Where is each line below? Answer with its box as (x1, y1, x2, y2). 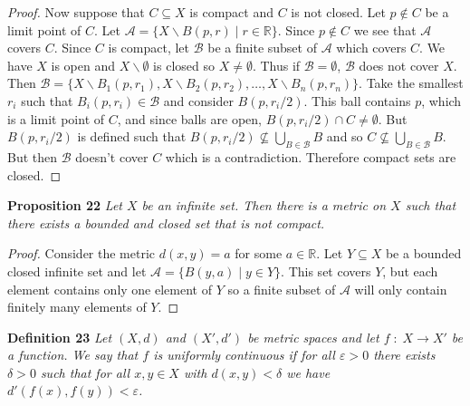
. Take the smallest (359, 73, 464, 92)
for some (235, 244, 283, 263)
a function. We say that (7, 345, 139, 364)
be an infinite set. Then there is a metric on (141, 196, 387, 215)
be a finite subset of (207, 38, 317, 57)
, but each (382, 261, 438, 280)
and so (326, 127, 363, 146)
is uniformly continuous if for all (153, 345, 335, 364)
